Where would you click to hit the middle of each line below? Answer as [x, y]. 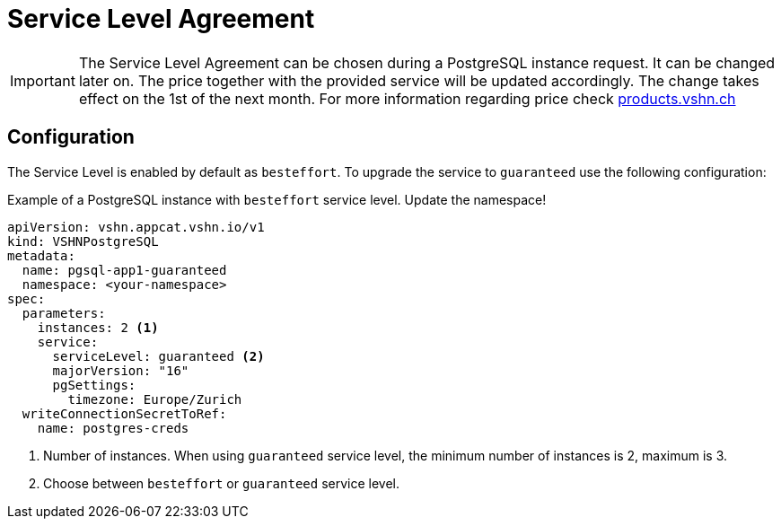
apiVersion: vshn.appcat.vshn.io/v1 [136, 227]
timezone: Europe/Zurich [155, 399]
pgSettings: [94, 385]
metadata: [41, 255]
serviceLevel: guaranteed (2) [158, 356]
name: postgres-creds [113, 428]
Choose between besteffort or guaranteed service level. [221, 483]
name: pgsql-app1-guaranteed [124, 270]
